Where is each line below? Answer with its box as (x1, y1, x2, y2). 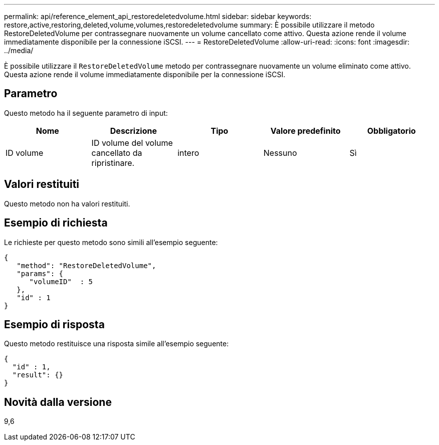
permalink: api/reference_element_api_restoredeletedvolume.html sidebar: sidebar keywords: (4, 12, 312, 21)
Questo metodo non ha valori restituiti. (4, 199, 130, 208)
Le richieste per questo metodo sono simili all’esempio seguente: (4, 238, 218, 247)
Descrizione (110, 125, 157, 136)
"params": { (17, 269, 64, 278)
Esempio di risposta (4, 318, 105, 331)
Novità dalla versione (4, 395, 112, 408)
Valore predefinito (270, 125, 341, 136)
